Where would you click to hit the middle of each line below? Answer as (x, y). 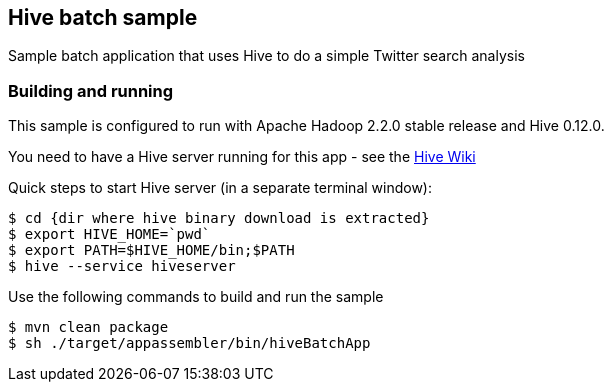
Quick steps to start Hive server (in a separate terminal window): (220, 188)
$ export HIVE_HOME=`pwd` (109, 234)
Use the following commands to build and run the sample (196, 297)
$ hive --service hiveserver (122, 266)
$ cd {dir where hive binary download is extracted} (219, 218)
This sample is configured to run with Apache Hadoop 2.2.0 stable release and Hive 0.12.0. (306, 126)
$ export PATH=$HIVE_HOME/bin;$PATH (151, 250)
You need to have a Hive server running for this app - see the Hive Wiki (242, 157)
